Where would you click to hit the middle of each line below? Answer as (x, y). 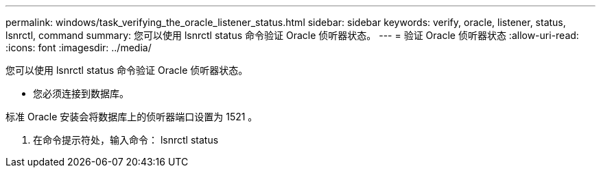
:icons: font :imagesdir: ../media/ (79, 48)
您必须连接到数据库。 (81, 93)
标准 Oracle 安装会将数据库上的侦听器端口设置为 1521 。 (132, 117)
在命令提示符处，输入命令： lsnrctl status (126, 140)
